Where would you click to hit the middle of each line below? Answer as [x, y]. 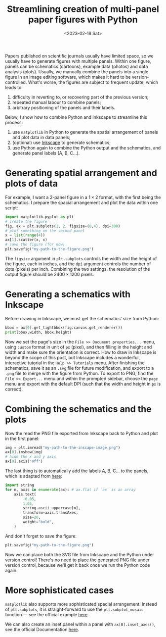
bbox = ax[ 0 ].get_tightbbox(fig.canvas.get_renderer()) [64, 328]
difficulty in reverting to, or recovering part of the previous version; [80, 97]
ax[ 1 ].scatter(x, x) [26, 240]
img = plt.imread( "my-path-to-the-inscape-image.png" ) [63, 447]
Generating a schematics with [68, 294]
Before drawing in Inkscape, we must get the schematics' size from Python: [82, 318]
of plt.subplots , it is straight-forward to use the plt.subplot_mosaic [74, 609]
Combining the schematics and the [78, 409]
